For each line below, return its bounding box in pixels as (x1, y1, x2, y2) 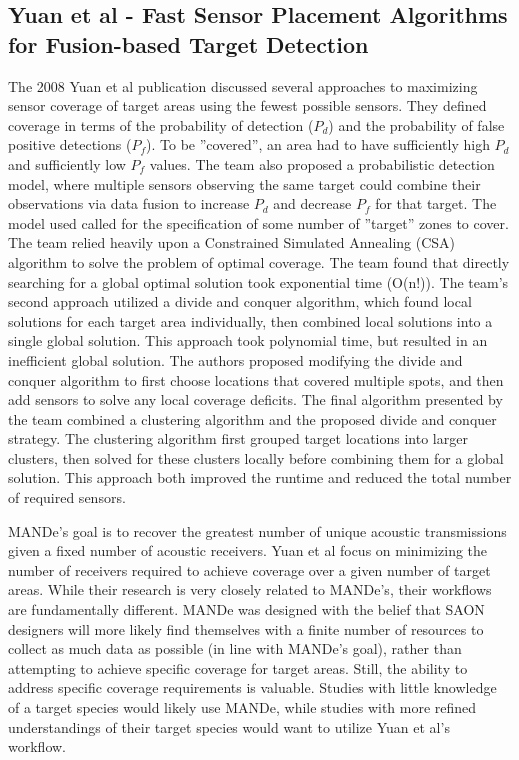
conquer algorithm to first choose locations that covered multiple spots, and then (8, 369, 504, 390)
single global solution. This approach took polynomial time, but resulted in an (8, 330, 488, 351)
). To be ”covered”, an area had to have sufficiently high (146, 134, 490, 155)
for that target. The (375, 193, 497, 214)
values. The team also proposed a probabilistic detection (149, 153, 495, 174)
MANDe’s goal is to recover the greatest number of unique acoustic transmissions (8, 520, 507, 541)
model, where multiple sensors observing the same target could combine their (8, 173, 481, 194)
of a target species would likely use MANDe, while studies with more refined (8, 697, 477, 717)
